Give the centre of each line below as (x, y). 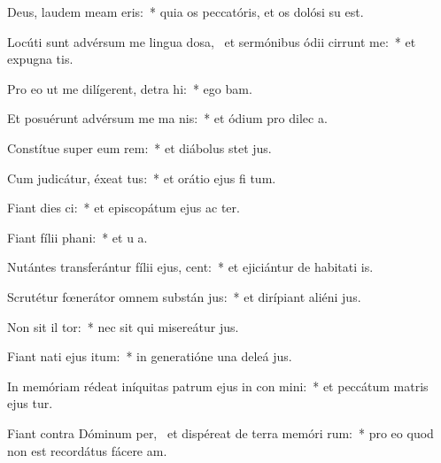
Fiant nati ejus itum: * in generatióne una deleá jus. (150, 356)
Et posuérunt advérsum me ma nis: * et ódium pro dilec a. (167, 118)
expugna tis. (40, 59)
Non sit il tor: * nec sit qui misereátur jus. (123, 326)
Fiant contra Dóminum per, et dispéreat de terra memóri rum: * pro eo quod (220, 432)
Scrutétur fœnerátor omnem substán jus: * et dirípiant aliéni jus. (184, 296)
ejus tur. (30, 403)
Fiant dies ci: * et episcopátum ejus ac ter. (124, 208)
